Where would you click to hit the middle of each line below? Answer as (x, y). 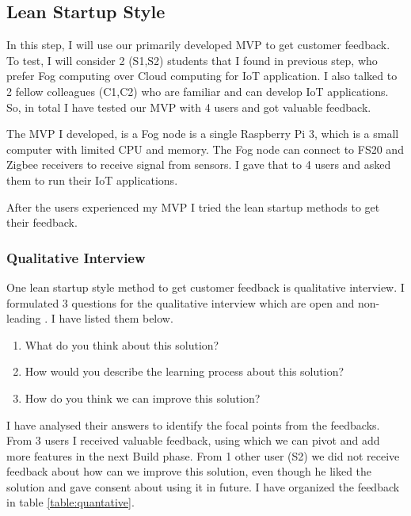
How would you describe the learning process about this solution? (185, 371)
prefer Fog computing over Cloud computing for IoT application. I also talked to (202, 76)
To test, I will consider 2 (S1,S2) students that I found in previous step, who (192, 60)
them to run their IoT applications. (92, 180)
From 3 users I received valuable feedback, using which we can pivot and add (193, 440)
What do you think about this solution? (122, 344)
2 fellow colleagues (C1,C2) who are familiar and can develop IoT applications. (198, 91)
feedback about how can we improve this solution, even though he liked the (189, 471)
